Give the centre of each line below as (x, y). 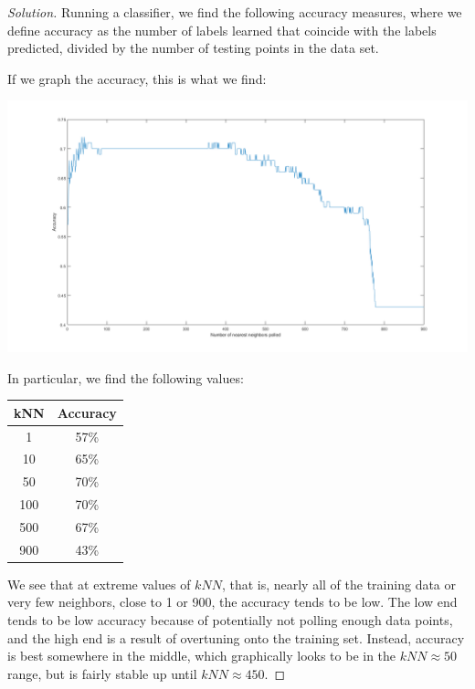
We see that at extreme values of (99, 584)
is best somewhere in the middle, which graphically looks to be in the (202, 656)
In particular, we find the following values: (126, 377)
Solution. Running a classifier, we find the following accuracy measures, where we (235, 12)
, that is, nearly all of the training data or (339, 584)
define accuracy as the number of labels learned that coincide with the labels (222, 30)
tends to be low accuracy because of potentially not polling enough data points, (230, 620)
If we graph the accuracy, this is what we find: (137, 78)
